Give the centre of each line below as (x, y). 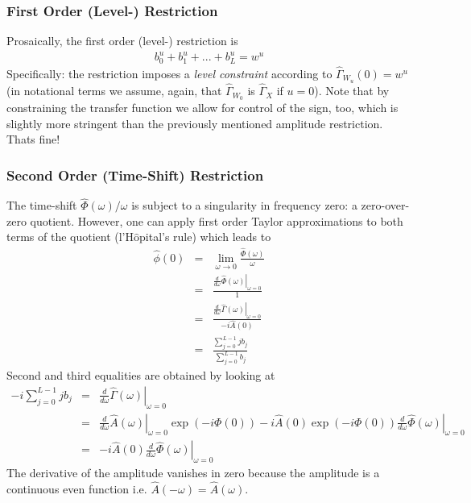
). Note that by (352, 91)
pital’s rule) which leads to (205, 237)
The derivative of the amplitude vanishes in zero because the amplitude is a (193, 473)
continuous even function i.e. (77, 489)
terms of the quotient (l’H (70, 237)
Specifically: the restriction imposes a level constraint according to (169, 74)
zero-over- (385, 205)
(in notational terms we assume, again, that (114, 91)
